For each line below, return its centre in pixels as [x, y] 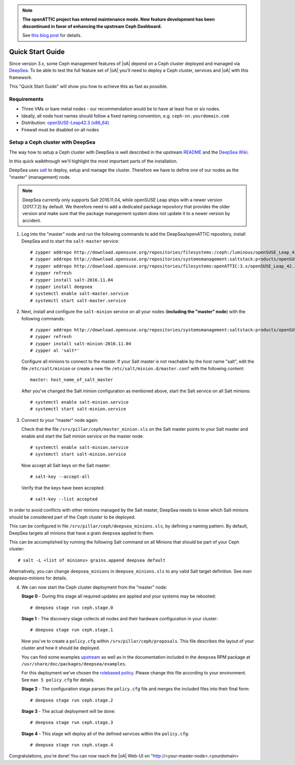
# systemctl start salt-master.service [78, 301]
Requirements [26, 99]
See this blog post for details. [52, 35]
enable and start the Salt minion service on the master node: [83, 436]
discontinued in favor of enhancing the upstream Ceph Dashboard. [92, 26]
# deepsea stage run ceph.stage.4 [72, 745]
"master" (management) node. [40, 177]
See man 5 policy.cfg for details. [58, 680]
